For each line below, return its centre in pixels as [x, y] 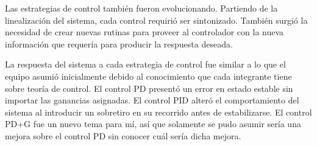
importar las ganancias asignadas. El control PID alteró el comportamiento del [152, 100]
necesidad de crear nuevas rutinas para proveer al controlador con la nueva [144, 32]
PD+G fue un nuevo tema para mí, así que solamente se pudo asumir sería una [153, 124]
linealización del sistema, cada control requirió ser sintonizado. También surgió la [156, 20]
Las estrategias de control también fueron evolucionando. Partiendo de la [141, 8]
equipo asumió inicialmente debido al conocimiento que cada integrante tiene [148, 76]
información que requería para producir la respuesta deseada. [119, 43]
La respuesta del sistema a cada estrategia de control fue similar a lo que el [145, 64]
